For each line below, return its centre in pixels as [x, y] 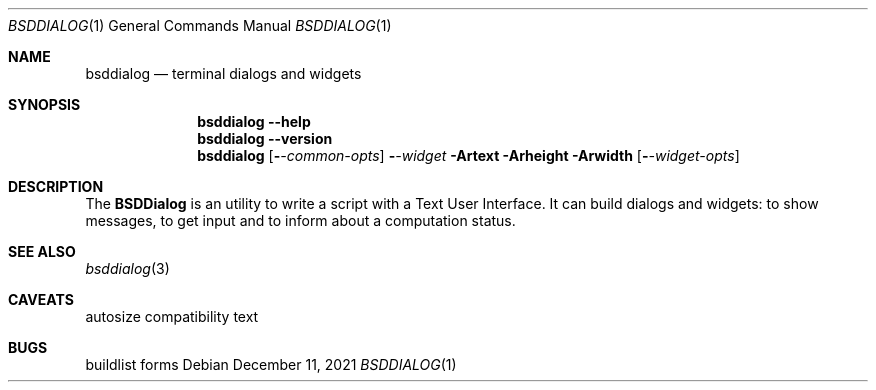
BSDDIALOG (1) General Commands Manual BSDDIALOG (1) [200, 25]
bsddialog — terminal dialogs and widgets [223, 73]
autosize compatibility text [172, 316]
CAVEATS [41, 299]
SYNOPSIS [44, 104]
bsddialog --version [265, 138]
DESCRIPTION [56, 186]
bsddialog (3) [127, 268]
